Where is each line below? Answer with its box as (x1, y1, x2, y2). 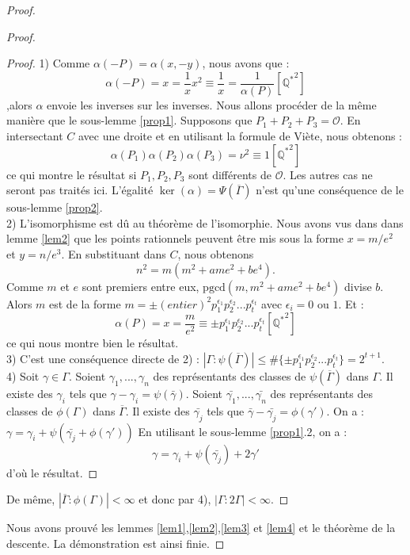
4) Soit (6, 367, 40, 384)
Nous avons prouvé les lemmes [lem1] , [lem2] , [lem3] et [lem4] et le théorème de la (6, 519, 396, 536)
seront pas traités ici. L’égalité (6, 182, 154, 198)
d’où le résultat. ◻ (6, 464, 98, 480)
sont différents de (188, 166, 271, 182)
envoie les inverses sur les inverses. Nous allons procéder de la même (47, 96, 377, 113)
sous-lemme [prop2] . (6, 199, 103, 216)
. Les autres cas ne (283, 166, 373, 182)
